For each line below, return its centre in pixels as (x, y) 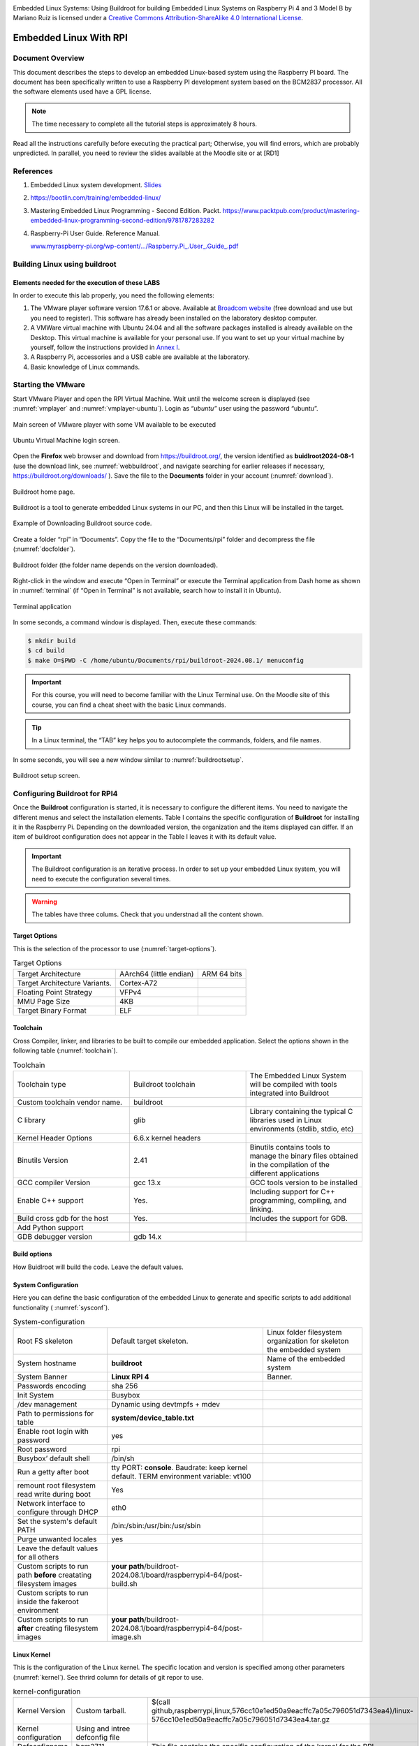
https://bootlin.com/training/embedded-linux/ (96, 198)
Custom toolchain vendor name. (69, 1102)
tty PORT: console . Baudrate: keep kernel (179, 1468)
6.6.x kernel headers (167, 1138)
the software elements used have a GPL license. (82, 91)
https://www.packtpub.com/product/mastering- (291, 210)
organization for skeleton (308, 1341)
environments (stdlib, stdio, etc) (302, 1129)
